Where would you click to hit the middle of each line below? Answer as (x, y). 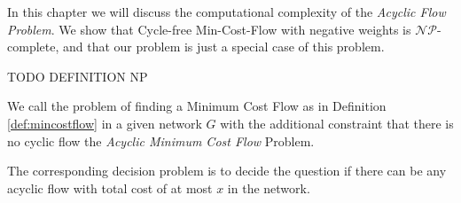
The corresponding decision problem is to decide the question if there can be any (227, 171)
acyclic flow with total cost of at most (110, 187)
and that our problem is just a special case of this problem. (223, 47)
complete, (33, 47)
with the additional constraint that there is (337, 123)
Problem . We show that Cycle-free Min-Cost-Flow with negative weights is (209, 29)
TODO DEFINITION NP (78, 76)
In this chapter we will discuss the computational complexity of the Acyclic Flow (227, 12)
